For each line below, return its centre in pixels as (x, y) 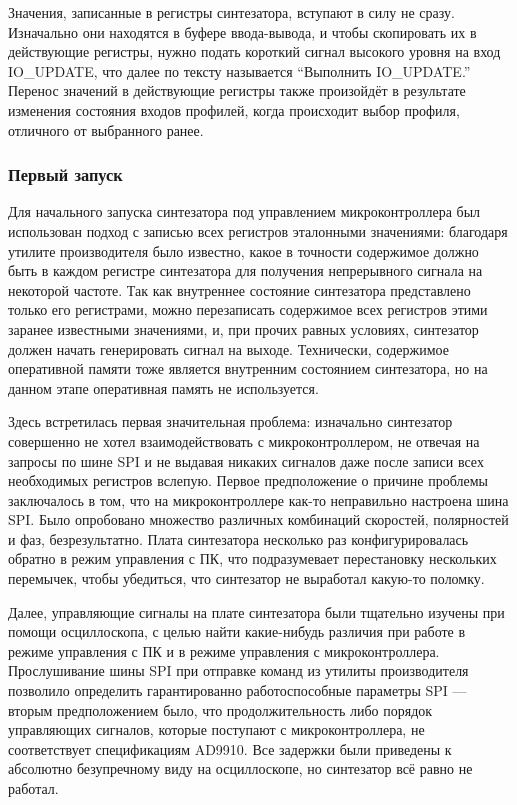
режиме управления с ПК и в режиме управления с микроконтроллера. (224, 650)
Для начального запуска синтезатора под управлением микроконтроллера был (244, 211)
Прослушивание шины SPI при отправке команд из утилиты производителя (238, 670)
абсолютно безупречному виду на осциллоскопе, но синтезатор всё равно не (240, 768)
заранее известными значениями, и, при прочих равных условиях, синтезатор (243, 328)
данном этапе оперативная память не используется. (163, 387)
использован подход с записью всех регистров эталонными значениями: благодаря (258, 230)
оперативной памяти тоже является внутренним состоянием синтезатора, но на (248, 368)
